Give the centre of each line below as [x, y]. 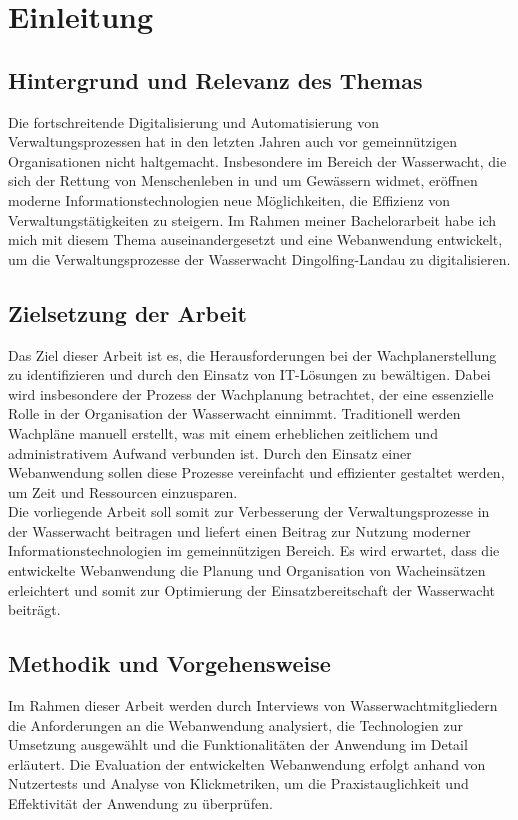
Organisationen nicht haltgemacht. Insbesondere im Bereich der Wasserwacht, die [257, 160]
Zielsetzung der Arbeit [127, 312]
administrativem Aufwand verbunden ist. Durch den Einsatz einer [210, 452]
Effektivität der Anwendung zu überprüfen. [140, 803]
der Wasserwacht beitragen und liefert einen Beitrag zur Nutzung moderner [239, 530]
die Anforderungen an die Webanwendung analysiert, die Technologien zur [235, 724]
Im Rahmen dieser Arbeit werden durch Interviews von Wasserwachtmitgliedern [253, 705]
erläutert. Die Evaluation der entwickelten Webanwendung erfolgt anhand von [247, 763]
